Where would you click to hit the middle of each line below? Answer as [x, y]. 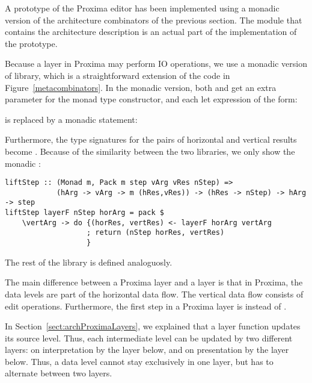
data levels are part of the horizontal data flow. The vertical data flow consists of [154, 294]
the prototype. [31, 43]
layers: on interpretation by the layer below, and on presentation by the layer [147, 350]
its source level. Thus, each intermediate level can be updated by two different [149, 338]
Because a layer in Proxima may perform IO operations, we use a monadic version [156, 64]
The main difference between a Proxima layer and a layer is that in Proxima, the [154, 282]
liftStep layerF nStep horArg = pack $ [84, 213]
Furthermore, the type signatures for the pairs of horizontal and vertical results [151, 139]
